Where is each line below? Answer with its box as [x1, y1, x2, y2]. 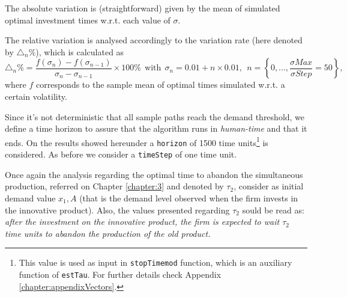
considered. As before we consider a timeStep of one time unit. [5, 148, 237, 161]
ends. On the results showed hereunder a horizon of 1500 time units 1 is [5, 134, 268, 148]
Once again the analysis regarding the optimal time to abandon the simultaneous [5, 168, 303, 180]
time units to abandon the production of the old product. [5, 227, 211, 239]
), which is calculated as [35, 45, 124, 58]
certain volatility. [5, 90, 67, 102]
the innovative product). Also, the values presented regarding [5, 203, 230, 216]
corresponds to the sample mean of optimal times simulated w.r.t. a [36, 78, 285, 91]
